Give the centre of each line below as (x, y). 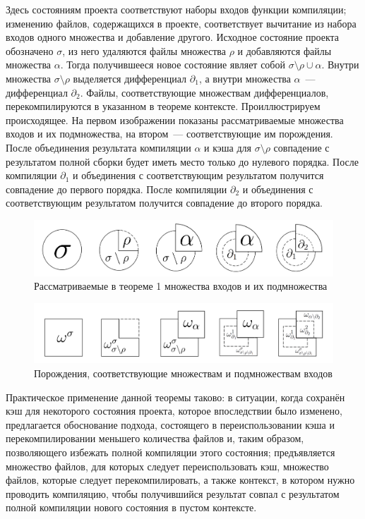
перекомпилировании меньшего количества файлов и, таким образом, (155, 438)
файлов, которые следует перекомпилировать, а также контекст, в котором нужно (180, 480)
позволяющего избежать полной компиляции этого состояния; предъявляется (170, 452)
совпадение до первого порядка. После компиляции (116, 189)
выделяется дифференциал (130, 78)
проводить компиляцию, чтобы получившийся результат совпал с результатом (173, 493)
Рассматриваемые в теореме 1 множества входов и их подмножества (181, 286)
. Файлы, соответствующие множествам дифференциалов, (204, 92)
